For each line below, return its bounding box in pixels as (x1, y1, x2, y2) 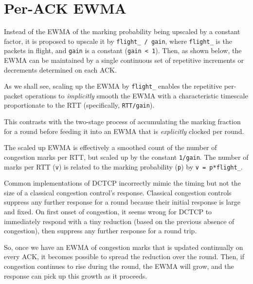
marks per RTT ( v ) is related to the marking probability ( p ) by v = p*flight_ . (4, 161, 243, 171)
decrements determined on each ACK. (4, 64, 117, 75)
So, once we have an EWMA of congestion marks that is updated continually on (4, 242, 243, 252)
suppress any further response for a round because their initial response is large (4, 197, 241, 207)
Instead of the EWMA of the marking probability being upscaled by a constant (4, 26, 240, 37)
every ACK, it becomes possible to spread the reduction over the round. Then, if (4, 251, 244, 262)
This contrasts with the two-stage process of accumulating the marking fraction (4, 116, 241, 127)
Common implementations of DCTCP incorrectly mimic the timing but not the (4, 178, 241, 188)
